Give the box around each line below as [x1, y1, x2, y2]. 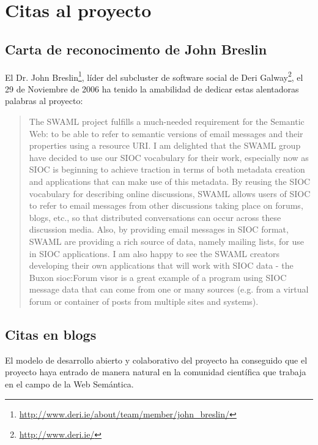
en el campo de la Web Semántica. [5, 377, 134, 390]
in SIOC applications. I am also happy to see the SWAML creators [29, 247, 280, 260]
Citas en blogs [5, 324, 97, 343]
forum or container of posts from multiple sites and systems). [29, 294, 259, 307]
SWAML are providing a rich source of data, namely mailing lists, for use [29, 234, 304, 247]
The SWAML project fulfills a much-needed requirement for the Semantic [29, 115, 305, 128]
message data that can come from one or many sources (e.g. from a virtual [29, 283, 309, 296]
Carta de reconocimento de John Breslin [5, 39, 267, 58]
